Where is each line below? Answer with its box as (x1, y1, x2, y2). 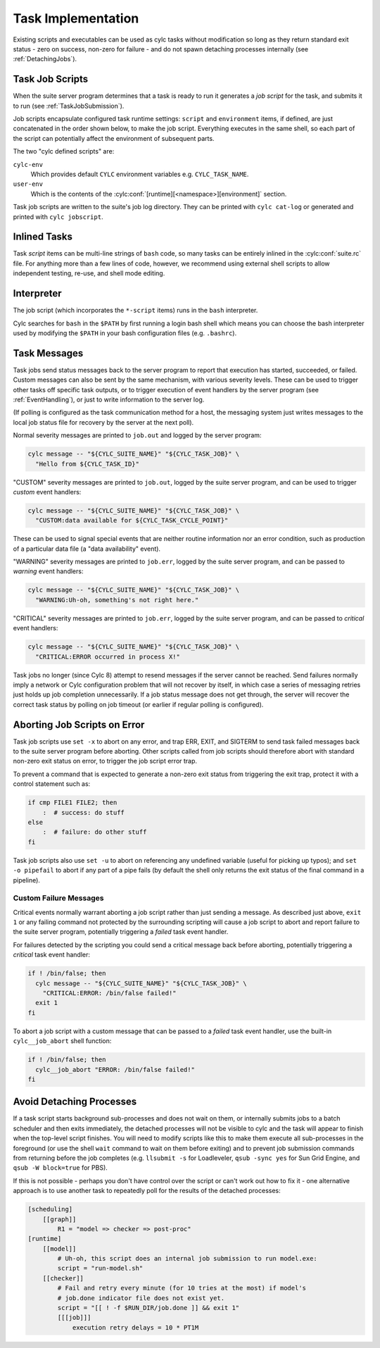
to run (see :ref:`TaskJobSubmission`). (13, 101, 125, 110)
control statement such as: (13, 780, 91, 788)
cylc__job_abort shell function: (13, 1037, 112, 1045)
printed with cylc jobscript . (13, 212, 103, 221)
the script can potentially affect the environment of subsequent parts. (13, 134, 215, 142)
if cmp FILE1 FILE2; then (27, 799, 118, 806)
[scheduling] (27, 1205, 73, 1213)
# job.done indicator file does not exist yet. (57, 1294, 225, 1302)
